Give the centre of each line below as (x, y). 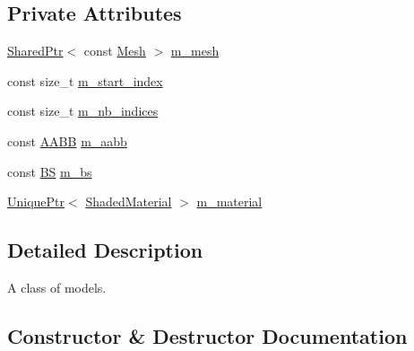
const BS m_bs (50, 171)
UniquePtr (36, 202)
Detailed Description (105, 250)
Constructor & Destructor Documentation (207, 335)
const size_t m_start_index (85, 80)
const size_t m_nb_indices (83, 111)
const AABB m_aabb (67, 140)
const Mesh (115, 51)
